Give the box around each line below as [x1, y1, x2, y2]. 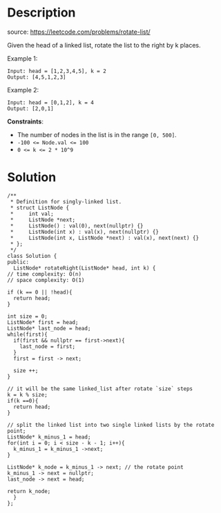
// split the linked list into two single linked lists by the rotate [7, 421, 215, 428]
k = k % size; [7, 391, 48, 398]
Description [7, 5, 76, 21]
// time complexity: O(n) [7, 270, 81, 277]
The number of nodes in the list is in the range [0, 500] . [17, 130, 177, 139]
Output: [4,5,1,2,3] [7, 74, 67, 81]
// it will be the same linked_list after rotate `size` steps [7, 385, 193, 392]
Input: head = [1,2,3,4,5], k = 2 [7, 68, 107, 74]
